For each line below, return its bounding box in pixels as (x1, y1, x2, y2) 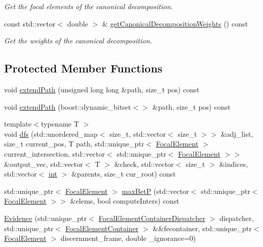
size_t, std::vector (109, 128, 166, 139)
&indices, (219, 158, 248, 169)
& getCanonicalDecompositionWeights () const (102, 18, 248, 29)
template (4, 118, 32, 129)
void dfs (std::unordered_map (4, 128, 98, 139)
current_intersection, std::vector (4, 148, 105, 159)
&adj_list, (221, 128, 253, 139)
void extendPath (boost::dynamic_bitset (4, 101, 131, 112)
